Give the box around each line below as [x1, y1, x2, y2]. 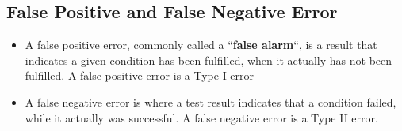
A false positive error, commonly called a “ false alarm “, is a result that [25, 36, 377, 53]
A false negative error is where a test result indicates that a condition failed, [25, 93, 396, 110]
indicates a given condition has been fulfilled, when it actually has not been [25, 51, 392, 68]
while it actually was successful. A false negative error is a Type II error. [25, 109, 378, 125]
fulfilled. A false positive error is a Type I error [25, 67, 255, 84]
